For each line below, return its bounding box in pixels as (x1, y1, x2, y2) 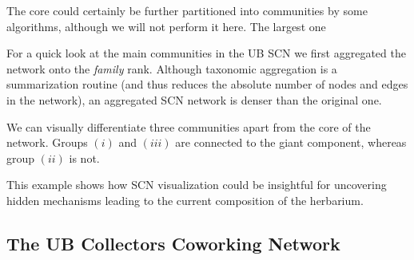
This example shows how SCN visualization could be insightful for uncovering (6, 176, 387, 193)
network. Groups (6, 134, 88, 151)
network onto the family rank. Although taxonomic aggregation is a (6, 60, 337, 77)
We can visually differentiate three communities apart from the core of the (6, 118, 371, 135)
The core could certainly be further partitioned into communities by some (6, 2, 368, 18)
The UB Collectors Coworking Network (6, 230, 340, 255)
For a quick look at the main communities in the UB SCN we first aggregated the (6, 45, 406, 61)
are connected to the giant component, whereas (175, 134, 407, 151)
